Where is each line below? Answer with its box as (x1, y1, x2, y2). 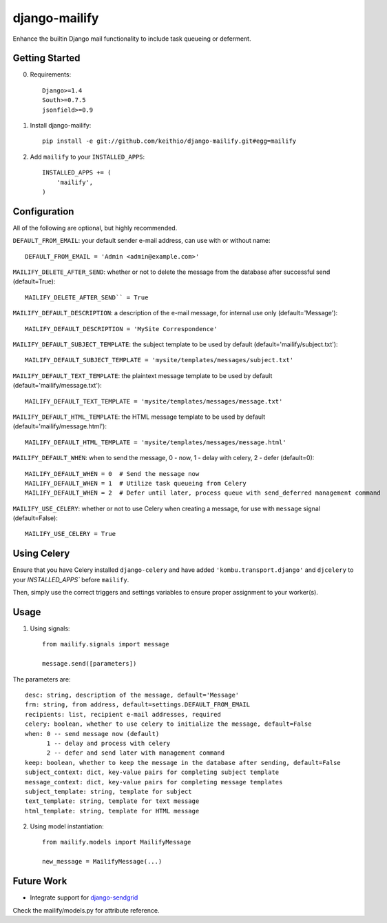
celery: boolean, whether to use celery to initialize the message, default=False (25, 720, 312, 728)
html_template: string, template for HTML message (25, 807, 200, 815)
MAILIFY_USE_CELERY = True (25, 530, 116, 538)
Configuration (12, 206, 74, 217)
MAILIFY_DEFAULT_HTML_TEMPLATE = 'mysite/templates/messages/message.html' (25, 438, 286, 446)
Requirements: (30, 70, 72, 79)
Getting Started (12, 52, 81, 64)
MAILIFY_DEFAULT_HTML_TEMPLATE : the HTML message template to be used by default (12, 413, 266, 421)
